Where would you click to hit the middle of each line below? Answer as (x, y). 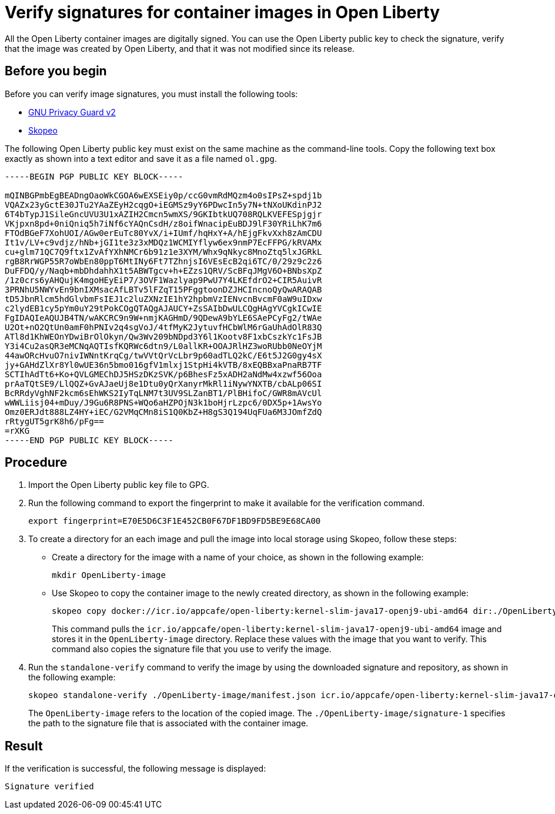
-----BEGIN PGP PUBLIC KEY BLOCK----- (94, 176)
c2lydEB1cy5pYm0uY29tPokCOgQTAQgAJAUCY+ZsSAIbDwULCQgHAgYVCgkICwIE (163, 308)
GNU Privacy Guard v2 (72, 112)
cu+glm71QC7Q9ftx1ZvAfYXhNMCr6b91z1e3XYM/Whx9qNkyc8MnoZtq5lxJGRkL (163, 252)
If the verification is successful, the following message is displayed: (136, 769)
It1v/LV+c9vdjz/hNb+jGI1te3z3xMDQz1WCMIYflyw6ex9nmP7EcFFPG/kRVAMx (163, 242)
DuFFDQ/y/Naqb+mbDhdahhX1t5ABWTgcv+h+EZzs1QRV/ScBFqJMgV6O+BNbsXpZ (163, 270)
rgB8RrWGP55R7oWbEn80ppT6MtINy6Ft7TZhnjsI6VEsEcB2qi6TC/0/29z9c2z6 (163, 261)
